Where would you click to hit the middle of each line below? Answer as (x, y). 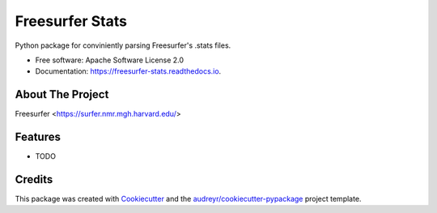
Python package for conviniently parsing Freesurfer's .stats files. (123, 45)
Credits (34, 179)
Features (38, 137)
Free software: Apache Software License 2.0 (110, 60)
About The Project (62, 94)
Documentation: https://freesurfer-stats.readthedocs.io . (128, 71)
